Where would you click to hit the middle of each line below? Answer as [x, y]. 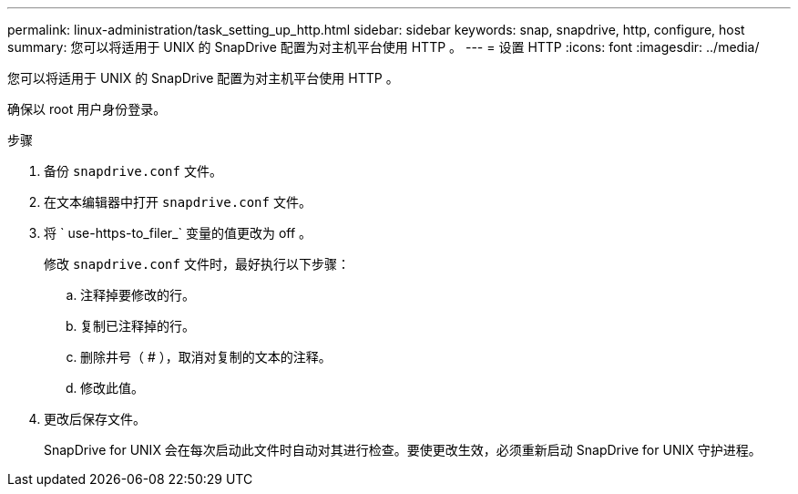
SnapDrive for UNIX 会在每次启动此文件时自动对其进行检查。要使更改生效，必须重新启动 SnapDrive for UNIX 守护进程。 [403, 450]
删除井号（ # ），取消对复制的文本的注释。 [206, 357]
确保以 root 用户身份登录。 [87, 109]
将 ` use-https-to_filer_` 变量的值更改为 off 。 [178, 233]
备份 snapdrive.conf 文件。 [133, 171]
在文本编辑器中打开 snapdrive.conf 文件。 [178, 202]
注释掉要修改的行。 [138, 295]
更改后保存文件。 [95, 419]
